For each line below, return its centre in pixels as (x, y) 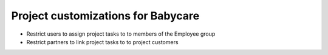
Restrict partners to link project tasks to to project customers (102, 42)
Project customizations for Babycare (105, 16)
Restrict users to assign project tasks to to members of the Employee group (121, 34)
